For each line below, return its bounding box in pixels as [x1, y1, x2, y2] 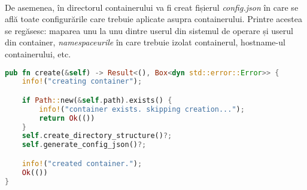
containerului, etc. [5, 47, 71, 60]
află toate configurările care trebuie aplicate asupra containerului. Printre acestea [5, 13, 302, 25]
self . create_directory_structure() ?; [22, 131, 172, 140]
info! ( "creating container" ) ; [22, 77, 142, 86]
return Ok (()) [39, 114, 95, 122]
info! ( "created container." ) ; [22, 159, 142, 168]
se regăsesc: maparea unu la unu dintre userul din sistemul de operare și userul [5, 24, 293, 36]
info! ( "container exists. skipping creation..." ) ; [39, 105, 245, 114]
